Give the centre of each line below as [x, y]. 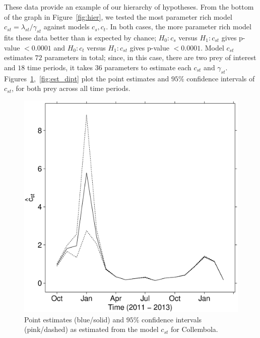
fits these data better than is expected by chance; [80, 37]
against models [67, 27]
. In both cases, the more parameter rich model [179, 27]
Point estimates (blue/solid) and [74, 319]
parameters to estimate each [148, 67]
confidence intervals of [221, 78]
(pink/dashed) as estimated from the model [91, 329]
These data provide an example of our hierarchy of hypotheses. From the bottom [129, 7]
